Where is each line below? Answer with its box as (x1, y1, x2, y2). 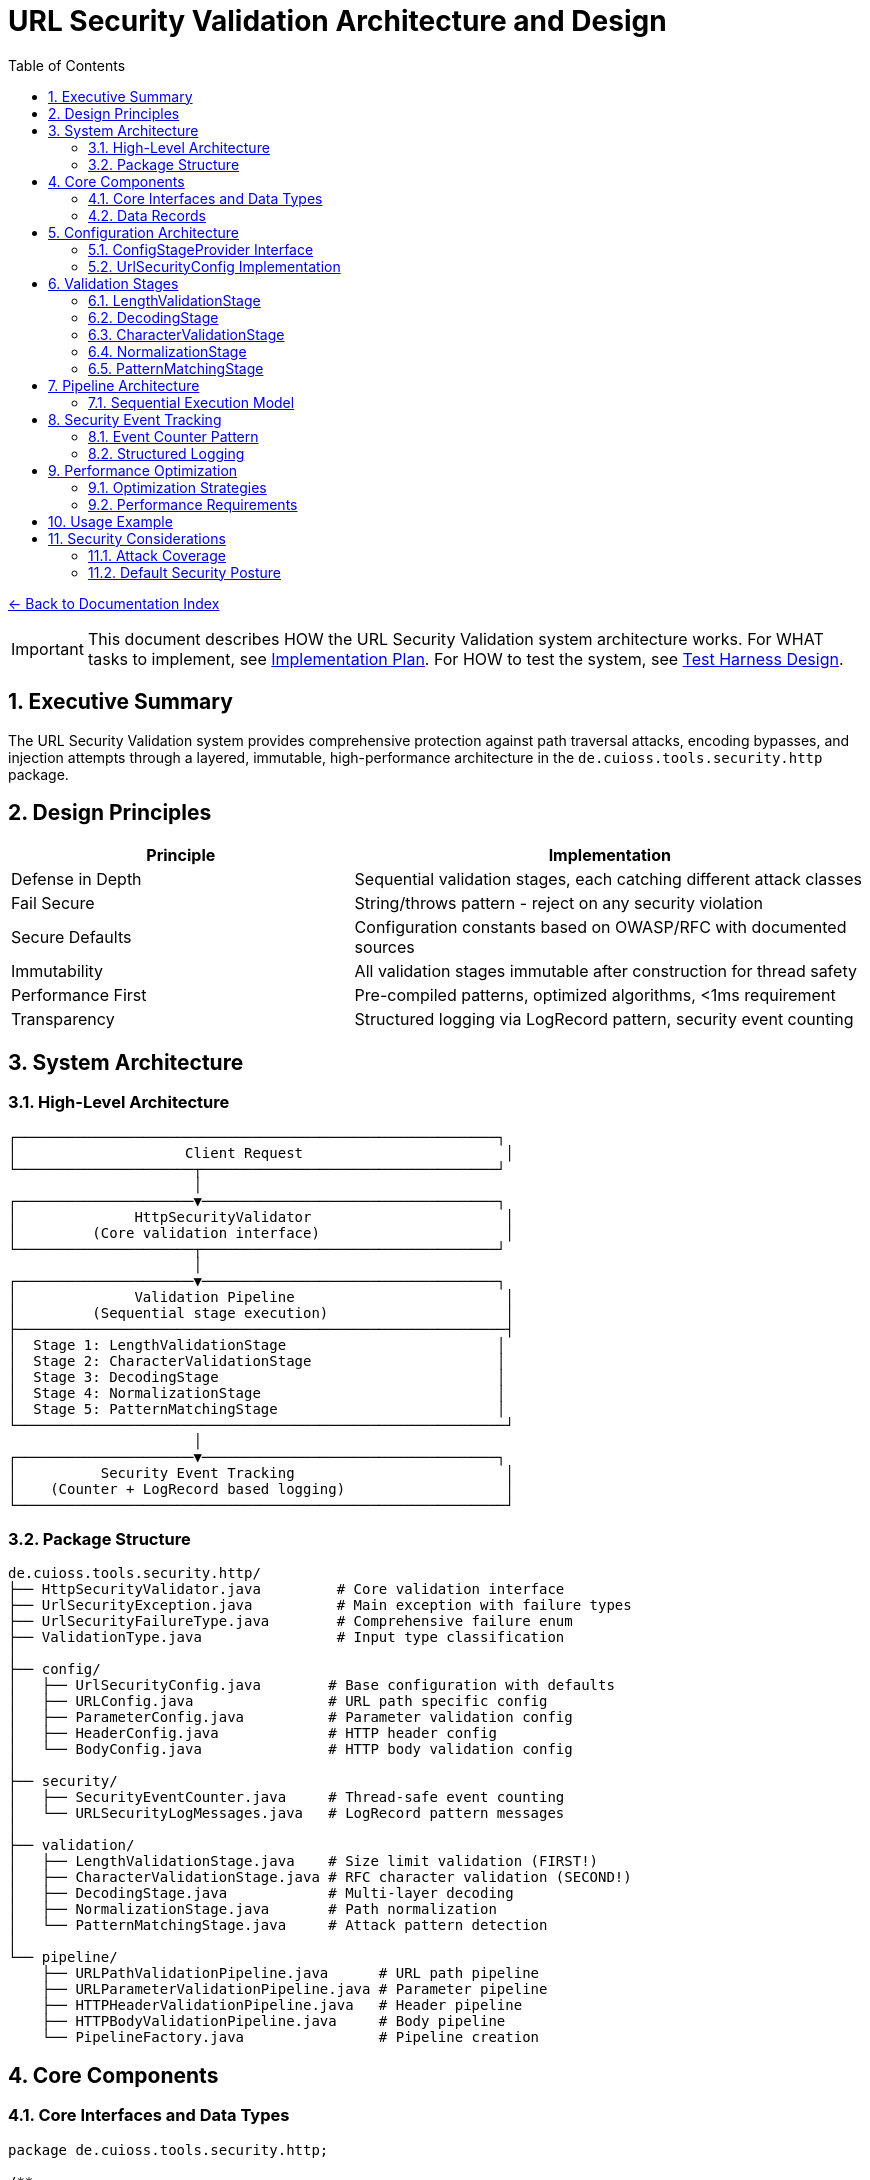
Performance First (11, 985, 147, 1006)
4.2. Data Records (88, 206, 206, 224)
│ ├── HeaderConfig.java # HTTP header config (8, 1725, 497, 1742)
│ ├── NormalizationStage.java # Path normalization (8, 1901, 497, 1918)
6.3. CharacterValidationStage (88, 325, 285, 343)
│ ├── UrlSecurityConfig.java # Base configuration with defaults (8, 1677, 615, 1694)
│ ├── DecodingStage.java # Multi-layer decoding (8, 1885, 514, 1902)
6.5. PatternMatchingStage (88, 359, 264, 377)
